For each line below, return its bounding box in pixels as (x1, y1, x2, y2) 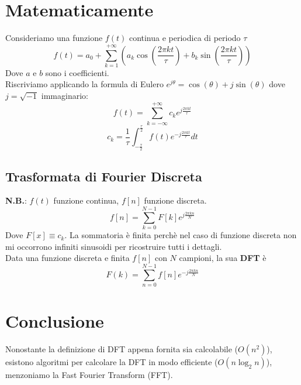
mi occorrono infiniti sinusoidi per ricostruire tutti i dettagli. (5, 240, 222, 252)
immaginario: (41, 90, 88, 102)
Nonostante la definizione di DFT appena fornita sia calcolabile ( (5, 343, 238, 355)
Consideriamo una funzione (5, 32, 103, 44)
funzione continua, (53, 194, 119, 207)
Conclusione (5, 309, 104, 333)
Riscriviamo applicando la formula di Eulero (5, 78, 164, 90)
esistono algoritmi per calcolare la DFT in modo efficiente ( (5, 356, 218, 368)
